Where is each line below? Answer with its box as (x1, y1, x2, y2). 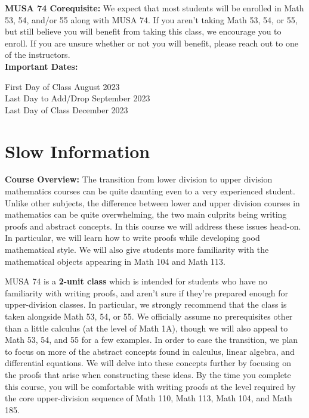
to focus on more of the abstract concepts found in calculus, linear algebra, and (5, 345, 295, 357)
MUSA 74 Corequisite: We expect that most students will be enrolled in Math (5, 2, 304, 14)
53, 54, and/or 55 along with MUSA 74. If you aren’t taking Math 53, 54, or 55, (5, 13, 298, 26)
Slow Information (5, 138, 150, 163)
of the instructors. (5, 48, 70, 61)
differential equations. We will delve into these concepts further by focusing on (5, 357, 291, 369)
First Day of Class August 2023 (5, 80, 120, 92)
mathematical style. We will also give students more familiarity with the (5, 243, 269, 256)
